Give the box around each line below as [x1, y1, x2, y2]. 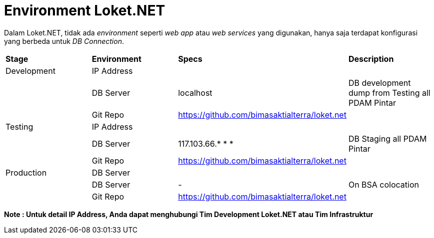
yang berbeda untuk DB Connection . [4, 36, 124, 45]
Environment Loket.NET [4, 2, 165, 19]
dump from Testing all [348, 87, 430, 98]
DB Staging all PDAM [348, 133, 427, 144]
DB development [348, 77, 411, 88]
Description [348, 53, 394, 64]
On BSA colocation [348, 179, 419, 190]
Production [5, 167, 47, 178]
